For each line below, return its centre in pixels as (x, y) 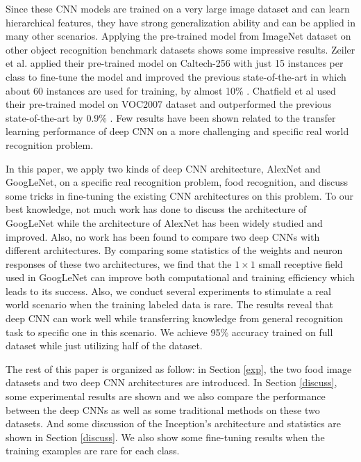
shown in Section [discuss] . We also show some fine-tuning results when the (165, 437)
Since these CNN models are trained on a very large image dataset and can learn (178, 8)
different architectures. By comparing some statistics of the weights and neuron (174, 250)
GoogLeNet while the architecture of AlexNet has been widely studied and (164, 222)
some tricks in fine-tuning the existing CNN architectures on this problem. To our (180, 195)
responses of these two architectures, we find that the (119, 263)
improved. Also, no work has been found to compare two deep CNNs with (163, 236)
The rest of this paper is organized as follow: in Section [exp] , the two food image (179, 368)
